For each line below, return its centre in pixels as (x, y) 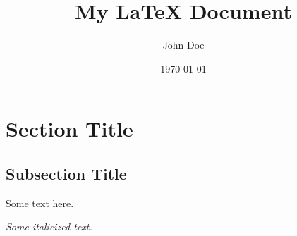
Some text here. (40, 203)
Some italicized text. (49, 226)
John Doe (183, 45)
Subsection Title (66, 173)
